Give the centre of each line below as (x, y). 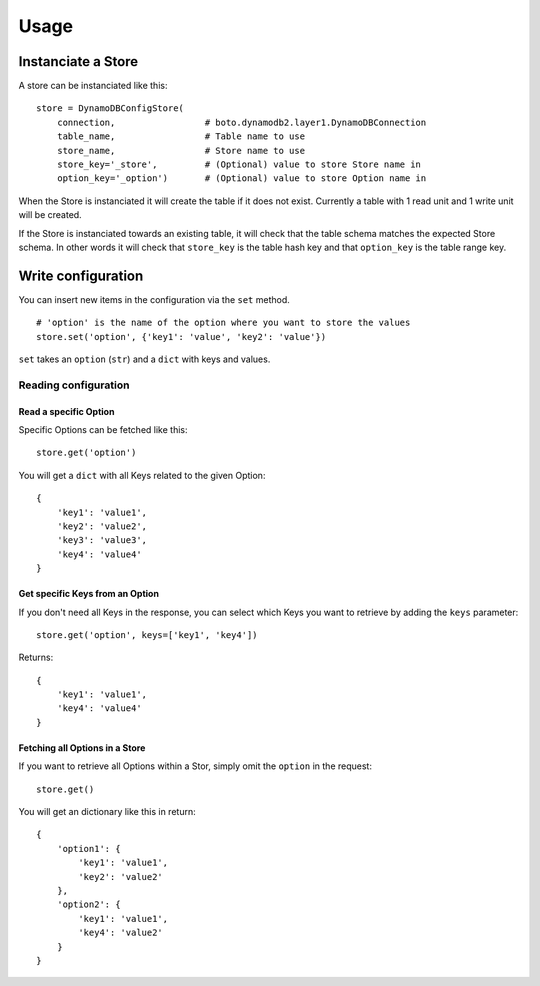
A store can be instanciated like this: (93, 86)
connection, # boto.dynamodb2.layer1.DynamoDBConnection (241, 122)
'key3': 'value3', (102, 540)
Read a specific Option (66, 411)
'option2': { (88, 904)
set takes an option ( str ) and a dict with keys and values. (144, 359)
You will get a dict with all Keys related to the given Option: (142, 475)
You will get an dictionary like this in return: (107, 812)
